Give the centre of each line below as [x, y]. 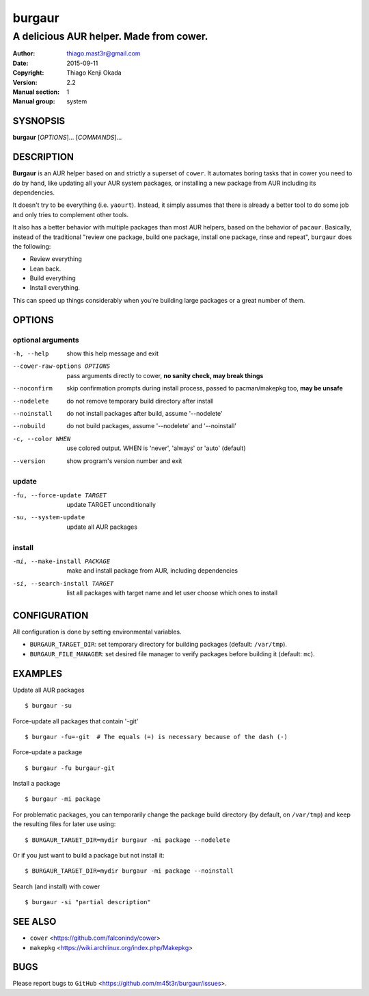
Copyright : [28, 73]
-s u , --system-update [49, 518]
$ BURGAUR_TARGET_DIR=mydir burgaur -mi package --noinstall [129, 871]
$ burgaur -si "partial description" [88, 902]
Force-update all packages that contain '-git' [76, 721]
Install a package [37, 784]
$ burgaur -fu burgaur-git [70, 768]
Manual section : [36, 92]
